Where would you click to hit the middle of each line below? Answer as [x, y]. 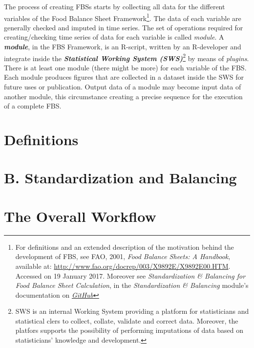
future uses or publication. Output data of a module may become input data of [123, 87]
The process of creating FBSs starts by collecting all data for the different [115, 6]
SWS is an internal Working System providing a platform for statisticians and [132, 311]
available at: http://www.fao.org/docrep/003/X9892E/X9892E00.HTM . [123, 266]
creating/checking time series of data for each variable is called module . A [114, 37]
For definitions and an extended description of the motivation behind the [125, 247]
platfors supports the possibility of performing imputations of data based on [129, 330]
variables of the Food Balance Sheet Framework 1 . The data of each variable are [123, 17]
